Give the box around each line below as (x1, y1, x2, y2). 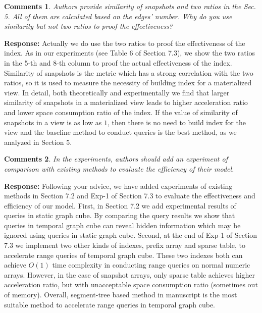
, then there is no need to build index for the (107, 117, 246, 127)
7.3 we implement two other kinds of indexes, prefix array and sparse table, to (4, 240, 246, 250)
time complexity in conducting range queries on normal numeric (52, 259, 250, 270)
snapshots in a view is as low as (4, 117, 102, 127)
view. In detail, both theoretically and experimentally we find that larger (4, 87, 230, 97)
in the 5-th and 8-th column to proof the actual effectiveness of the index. (4, 57, 232, 68)
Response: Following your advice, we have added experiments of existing (4, 180, 233, 191)
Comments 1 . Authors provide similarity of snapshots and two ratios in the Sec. (4, 1, 256, 11)
